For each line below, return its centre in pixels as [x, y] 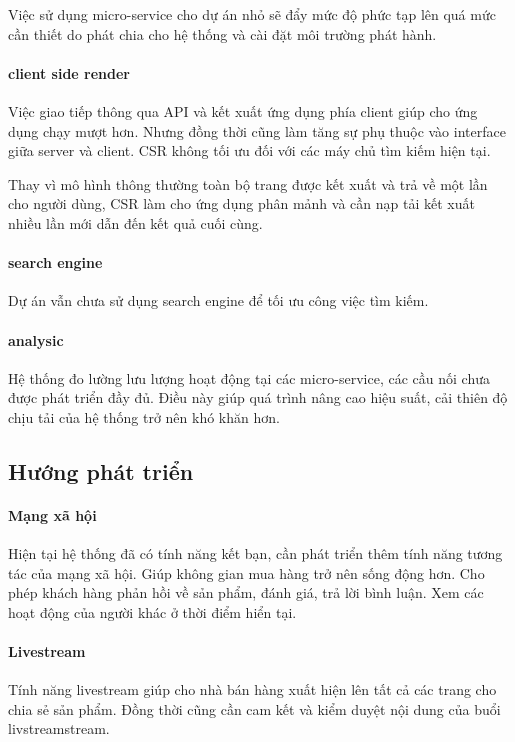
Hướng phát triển [101, 470]
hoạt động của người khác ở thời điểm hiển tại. [152, 611]
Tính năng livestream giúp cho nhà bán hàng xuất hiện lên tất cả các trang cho [252, 689]
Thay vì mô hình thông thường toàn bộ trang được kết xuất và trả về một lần [248, 183]
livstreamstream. [59, 728]
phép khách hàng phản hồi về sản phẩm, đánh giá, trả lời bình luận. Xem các [246, 592]
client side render [69, 72]
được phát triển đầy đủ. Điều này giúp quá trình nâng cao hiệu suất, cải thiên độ [258, 397]
